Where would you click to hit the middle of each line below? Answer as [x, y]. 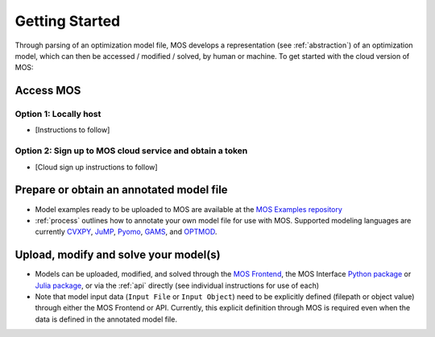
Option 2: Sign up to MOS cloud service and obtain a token [131, 151]
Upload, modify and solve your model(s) [118, 255]
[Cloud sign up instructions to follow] [96, 167]
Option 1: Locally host [58, 114]
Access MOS [48, 91]
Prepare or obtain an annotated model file [122, 190]
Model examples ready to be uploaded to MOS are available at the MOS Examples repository [188, 209]
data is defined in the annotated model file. [106, 319]
